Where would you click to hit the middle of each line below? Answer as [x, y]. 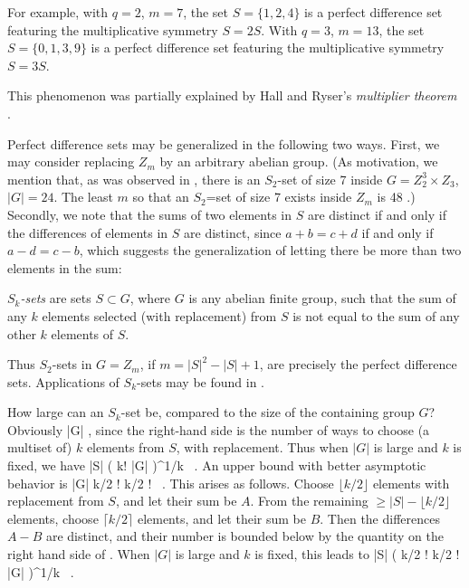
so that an [161, 197]
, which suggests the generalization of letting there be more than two [270, 250]
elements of [82, 333]
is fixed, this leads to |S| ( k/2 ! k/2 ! [357, 554]
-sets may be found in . [201, 381]
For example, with [58, 12]
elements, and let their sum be [221, 518]
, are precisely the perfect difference [358, 364]
